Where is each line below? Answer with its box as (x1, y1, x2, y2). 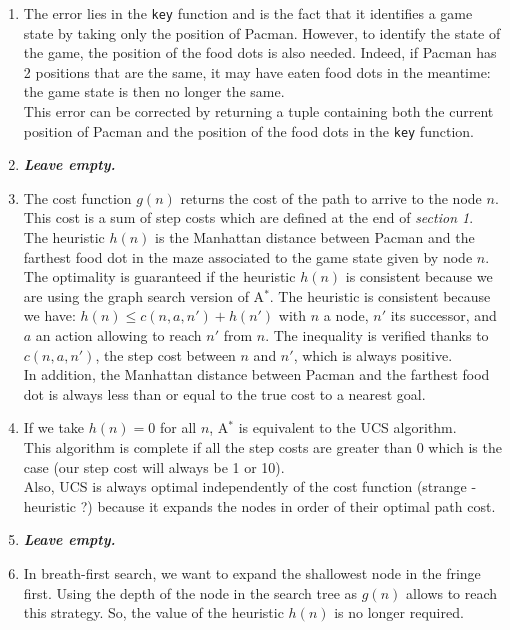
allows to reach (405, 582, 498, 603)
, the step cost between (95, 344, 236, 365)
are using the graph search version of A (23, 285, 265, 306)
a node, (323, 305, 369, 326)
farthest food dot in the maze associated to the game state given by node (23, 246, 473, 267)
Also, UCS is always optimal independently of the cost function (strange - (23, 476, 477, 497)
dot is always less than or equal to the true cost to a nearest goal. (23, 383, 426, 404)
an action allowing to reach (35, 325, 202, 346)
